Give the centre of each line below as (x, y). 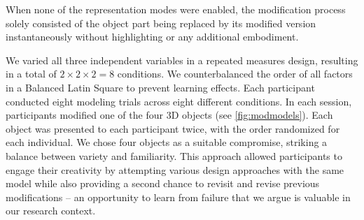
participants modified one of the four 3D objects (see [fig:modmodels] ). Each (169, 115)
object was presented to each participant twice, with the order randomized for (173, 128)
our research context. (51, 211)
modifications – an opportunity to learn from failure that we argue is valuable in (178, 197)
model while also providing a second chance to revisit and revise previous (163, 183)
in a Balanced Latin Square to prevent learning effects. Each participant (160, 87)
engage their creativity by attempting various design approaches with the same (175, 169)
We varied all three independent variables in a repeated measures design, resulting (182, 60)
